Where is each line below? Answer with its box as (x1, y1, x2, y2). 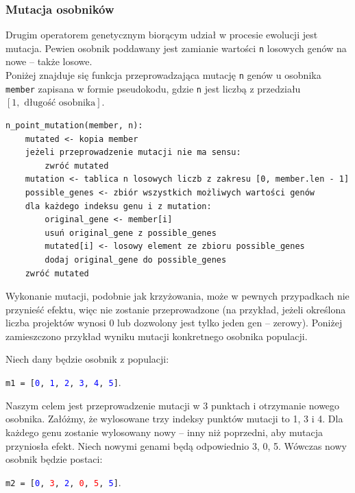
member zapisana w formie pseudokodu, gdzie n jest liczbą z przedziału (5, 81, 301, 95)
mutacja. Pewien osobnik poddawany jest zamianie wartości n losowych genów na (5, 40, 347, 55)
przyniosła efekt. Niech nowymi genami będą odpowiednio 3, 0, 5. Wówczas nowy (5, 438, 347, 453)
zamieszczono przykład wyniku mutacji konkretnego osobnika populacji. (5, 328, 308, 343)
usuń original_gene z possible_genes (45, 228, 217, 238)
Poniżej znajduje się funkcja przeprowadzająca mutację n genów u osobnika (5, 68, 321, 82)
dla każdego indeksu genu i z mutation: (25, 201, 212, 211)
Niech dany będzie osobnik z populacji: (5, 352, 169, 366)
